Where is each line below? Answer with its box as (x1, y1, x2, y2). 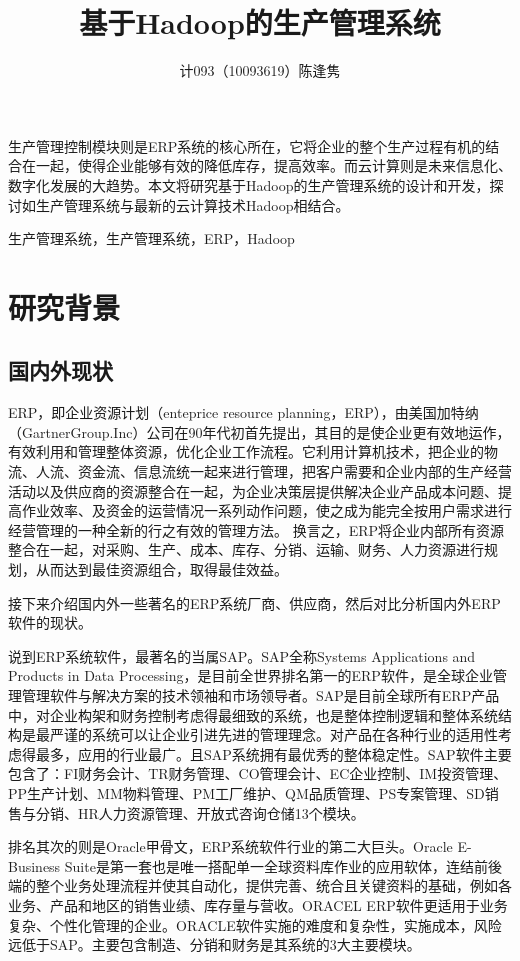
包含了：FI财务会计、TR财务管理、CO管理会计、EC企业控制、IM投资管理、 (8, 763, 508, 784)
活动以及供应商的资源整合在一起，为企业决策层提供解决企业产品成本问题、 (8, 480, 498, 501)
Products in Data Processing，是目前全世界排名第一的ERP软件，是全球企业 (8, 665, 493, 686)
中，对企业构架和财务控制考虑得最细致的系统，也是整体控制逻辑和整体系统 (8, 704, 498, 725)
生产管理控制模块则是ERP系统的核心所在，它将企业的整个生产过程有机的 (8, 135, 486, 156)
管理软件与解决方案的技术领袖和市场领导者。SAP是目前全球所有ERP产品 (21, 684, 500, 705)
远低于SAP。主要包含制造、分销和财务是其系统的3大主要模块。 (8, 934, 421, 955)
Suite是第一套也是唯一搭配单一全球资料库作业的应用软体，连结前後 (64, 855, 502, 876)
